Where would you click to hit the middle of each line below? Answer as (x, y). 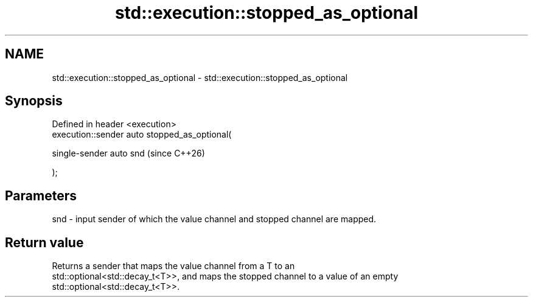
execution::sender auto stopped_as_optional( (142, 135)
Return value (44, 242)
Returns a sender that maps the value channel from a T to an (173, 266)
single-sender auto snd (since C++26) (128, 153)
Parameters (41, 195)
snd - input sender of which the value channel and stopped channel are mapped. (214, 219)
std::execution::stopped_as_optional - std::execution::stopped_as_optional (200, 77)
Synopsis (34, 101)
